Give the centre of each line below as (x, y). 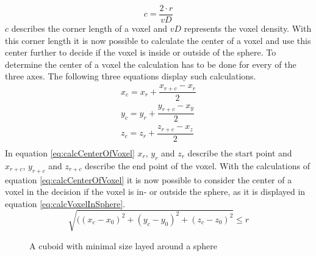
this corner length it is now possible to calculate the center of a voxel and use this (158, 40)
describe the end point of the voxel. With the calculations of (197, 165)
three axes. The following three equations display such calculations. (131, 76)
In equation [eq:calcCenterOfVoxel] (70, 152)
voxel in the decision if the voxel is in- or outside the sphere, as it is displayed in (155, 192)
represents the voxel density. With (248, 28)
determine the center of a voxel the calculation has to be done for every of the (151, 64)
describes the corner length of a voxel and (89, 28)
